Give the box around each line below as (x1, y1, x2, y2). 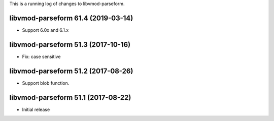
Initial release (22, 106, 50, 112)
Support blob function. (22, 80, 70, 86)
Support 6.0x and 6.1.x (22, 27, 69, 33)
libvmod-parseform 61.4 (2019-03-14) (9, 14, 133, 22)
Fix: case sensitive (22, 53, 61, 59)
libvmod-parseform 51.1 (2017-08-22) (9, 93, 131, 102)
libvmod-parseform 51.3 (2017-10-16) (9, 40, 131, 49)
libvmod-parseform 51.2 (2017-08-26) (9, 67, 133, 75)
